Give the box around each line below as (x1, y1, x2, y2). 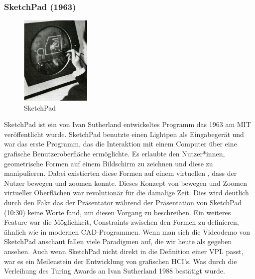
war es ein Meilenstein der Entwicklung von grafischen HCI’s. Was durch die (4, 256, 237, 266)
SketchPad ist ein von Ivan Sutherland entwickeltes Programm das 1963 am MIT (4, 119, 251, 130)
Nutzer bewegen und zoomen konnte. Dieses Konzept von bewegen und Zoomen (4, 177, 248, 188)
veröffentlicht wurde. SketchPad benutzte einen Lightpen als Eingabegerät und (4, 129, 244, 139)
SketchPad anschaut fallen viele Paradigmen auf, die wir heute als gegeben (4, 236, 232, 247)
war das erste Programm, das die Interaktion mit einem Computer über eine (4, 139, 237, 149)
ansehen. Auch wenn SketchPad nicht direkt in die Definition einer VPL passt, (4, 246, 244, 257)
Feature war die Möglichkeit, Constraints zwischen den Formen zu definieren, (4, 217, 239, 227)
